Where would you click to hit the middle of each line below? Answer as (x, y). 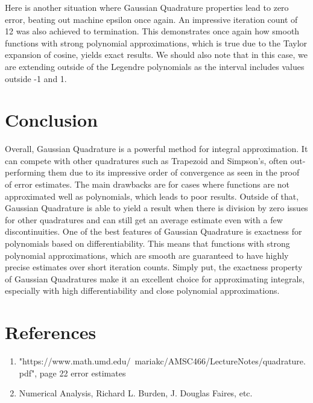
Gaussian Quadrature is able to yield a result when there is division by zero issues (156, 208)
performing (25, 172)
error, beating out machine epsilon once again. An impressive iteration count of (151, 19)
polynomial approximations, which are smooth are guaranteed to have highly (147, 255)
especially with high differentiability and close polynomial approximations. (142, 290)
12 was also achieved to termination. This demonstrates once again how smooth (152, 31)
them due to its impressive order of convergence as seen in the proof (174, 172)
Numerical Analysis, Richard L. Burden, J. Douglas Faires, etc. (136, 393)
